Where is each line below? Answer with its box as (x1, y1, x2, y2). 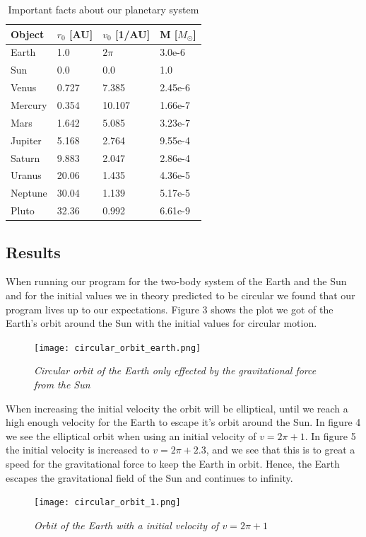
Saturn (11, 150, 40, 165)
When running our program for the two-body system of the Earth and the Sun (6, 274, 347, 289)
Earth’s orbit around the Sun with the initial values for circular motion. (6, 316, 317, 330)
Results (6, 241, 61, 262)
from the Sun (34, 376, 90, 391)
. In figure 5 (305, 428, 356, 443)
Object (11, 26, 45, 41)
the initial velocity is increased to (6, 442, 150, 457)
